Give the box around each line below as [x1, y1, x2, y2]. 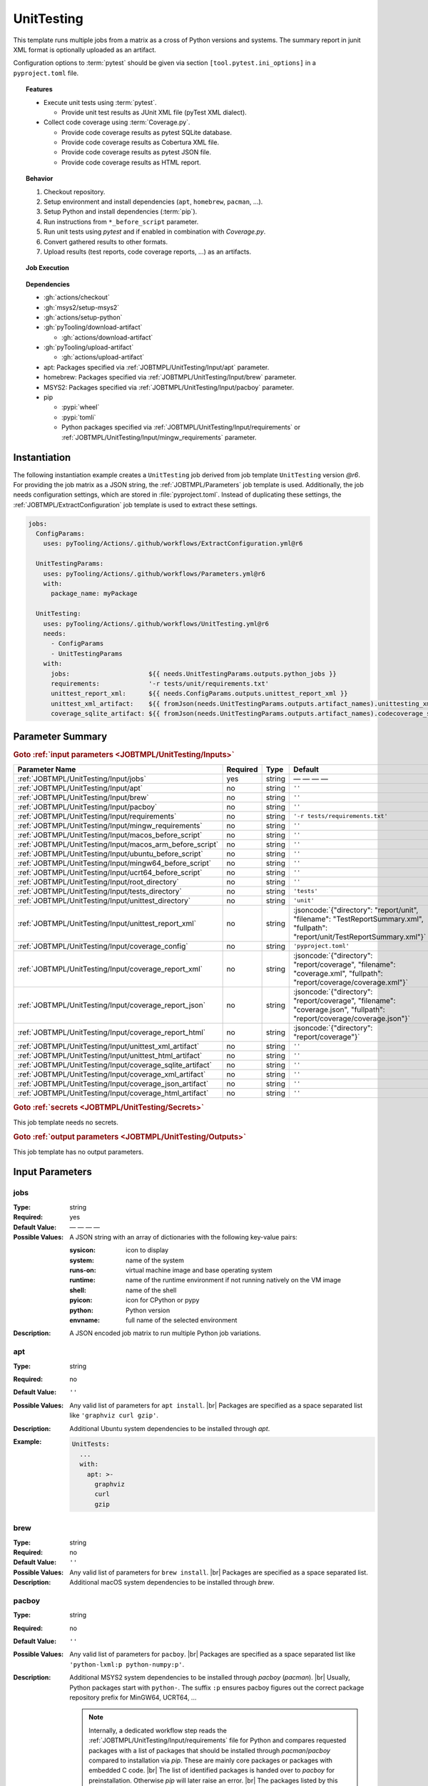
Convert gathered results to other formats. [44, 237, 168, 246]
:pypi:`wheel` [61, 403, 100, 411]
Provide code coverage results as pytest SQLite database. [61, 128, 232, 136]
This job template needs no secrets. [13, 1118, 119, 1127]
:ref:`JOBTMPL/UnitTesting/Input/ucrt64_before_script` [17, 867, 203, 877]
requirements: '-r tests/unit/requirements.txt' [51, 679, 270, 687]
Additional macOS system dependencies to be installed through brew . [69, 1578, 275, 1587]
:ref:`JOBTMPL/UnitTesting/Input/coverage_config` [17, 941, 188, 951]
